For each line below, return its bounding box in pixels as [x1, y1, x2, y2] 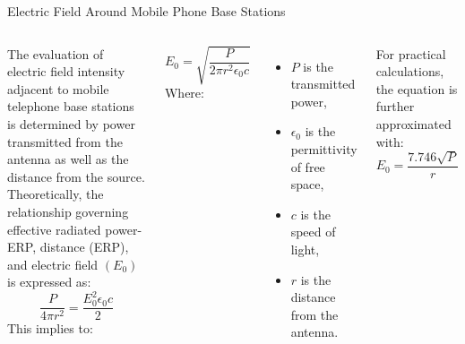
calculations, [375, 62, 444, 81]
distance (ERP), [39, 237, 129, 256]
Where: [164, 83, 204, 102]
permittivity [290, 139, 357, 158]
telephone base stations [7, 97, 134, 116]
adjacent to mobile [7, 79, 109, 98]
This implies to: [7, 319, 93, 338]
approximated [375, 114, 452, 133]
